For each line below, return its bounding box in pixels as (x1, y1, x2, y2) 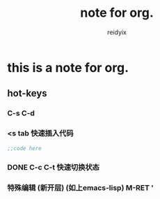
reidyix (106, 28, 127, 36)
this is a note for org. (7, 59, 129, 75)
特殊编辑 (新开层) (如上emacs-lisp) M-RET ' (7, 183, 154, 193)
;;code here (7, 145, 42, 152)
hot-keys (7, 87, 47, 99)
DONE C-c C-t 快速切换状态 (7, 163, 99, 172)
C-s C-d (7, 108, 35, 118)
